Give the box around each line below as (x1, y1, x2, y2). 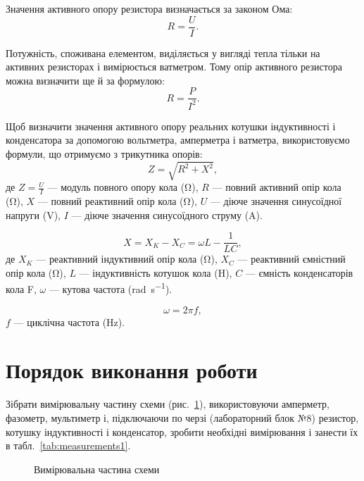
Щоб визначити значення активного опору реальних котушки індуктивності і (6, 118, 336, 133)
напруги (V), (6, 207, 61, 222)
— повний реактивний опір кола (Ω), (37, 194, 198, 208)
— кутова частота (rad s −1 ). (49, 280, 172, 296)
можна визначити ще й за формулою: (6, 73, 165, 87)
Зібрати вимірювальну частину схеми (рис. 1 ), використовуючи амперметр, (6, 396, 330, 411)
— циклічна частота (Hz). (13, 314, 125, 329)
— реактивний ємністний (237, 251, 346, 266)
